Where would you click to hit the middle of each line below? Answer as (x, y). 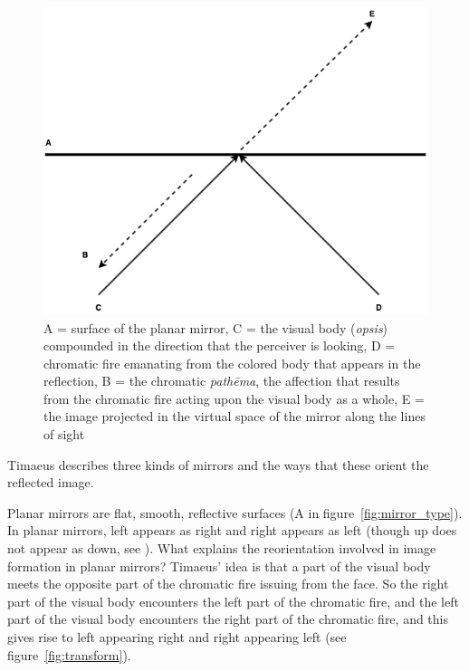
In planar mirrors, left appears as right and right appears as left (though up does (232, 530)
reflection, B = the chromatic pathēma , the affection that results (222, 381)
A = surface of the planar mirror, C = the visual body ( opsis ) (216, 327)
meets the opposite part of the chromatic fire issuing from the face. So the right (228, 584)
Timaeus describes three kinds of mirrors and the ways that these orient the (218, 464)
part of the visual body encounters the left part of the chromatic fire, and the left (233, 601)
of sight (64, 434)
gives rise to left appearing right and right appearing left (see (177, 637)
